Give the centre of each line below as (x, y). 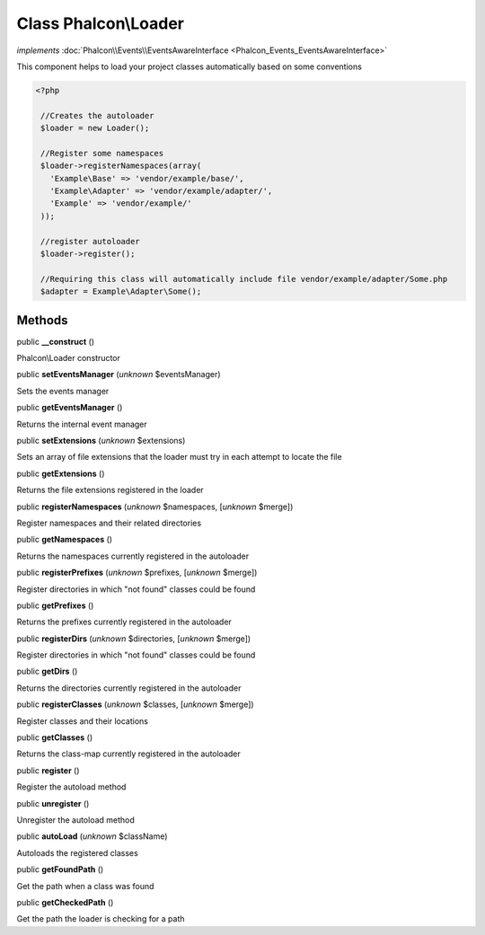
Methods (42, 320)
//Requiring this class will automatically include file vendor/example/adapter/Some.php (244, 279)
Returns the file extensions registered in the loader (110, 490)
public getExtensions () (61, 473)
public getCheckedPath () (65, 902)
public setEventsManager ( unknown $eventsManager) (119, 375)
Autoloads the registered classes (77, 852)
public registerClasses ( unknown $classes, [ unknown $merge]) (136, 704)
